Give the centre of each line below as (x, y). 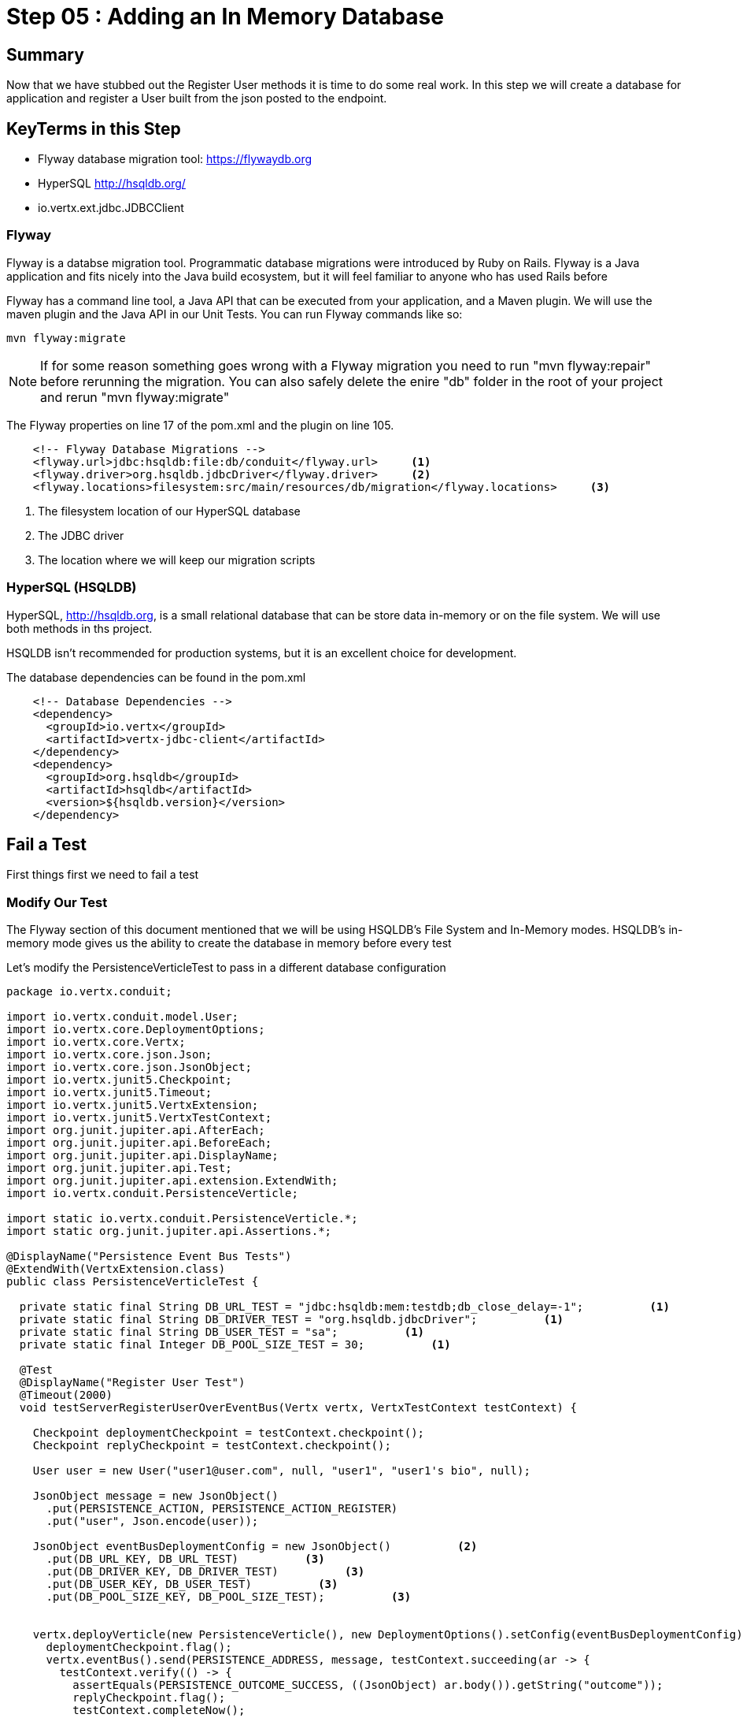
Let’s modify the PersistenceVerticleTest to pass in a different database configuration (226, 968)
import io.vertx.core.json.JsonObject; (129, 1067)
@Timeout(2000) (66, 1395)
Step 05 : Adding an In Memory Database (225, 17)
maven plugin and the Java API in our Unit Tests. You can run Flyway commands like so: (235, 314)
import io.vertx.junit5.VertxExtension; (133, 1105)
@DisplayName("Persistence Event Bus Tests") (149, 1257)
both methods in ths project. (79, 628)
